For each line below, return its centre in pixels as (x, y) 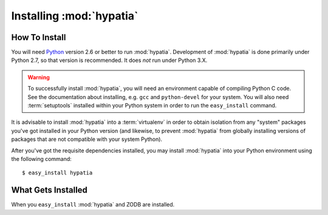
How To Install (39, 37)
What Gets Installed (50, 190)
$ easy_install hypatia (57, 173)
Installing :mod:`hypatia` (75, 16)
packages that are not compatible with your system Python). (87, 139)
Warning (39, 77)
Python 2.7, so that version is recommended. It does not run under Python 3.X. (109, 60)
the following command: (42, 159)
